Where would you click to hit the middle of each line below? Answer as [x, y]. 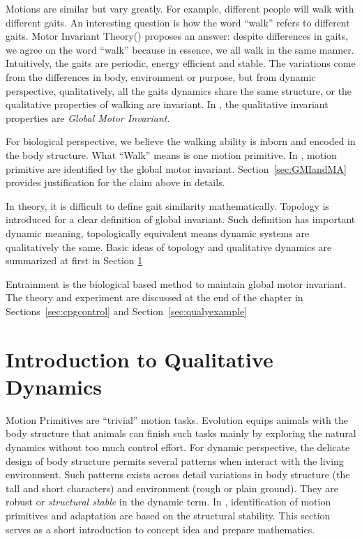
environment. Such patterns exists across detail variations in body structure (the [178, 474]
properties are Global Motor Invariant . [88, 117]
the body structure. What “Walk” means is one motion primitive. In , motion [171, 154]
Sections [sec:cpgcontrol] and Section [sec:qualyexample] [127, 311]
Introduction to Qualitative [139, 359]
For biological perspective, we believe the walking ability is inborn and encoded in [181, 141]
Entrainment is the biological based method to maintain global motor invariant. [176, 283]
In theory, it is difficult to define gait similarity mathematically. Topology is [167, 205]
